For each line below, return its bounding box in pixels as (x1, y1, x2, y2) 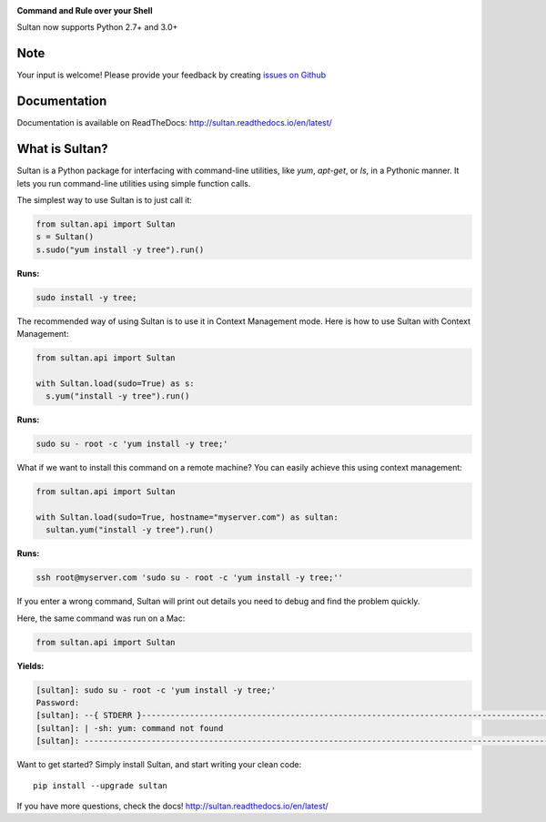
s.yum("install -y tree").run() (45, 391, 190, 401)
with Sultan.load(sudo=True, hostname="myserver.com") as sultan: (35, 512, 339, 523)
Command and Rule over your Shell (16, 5, 153, 15)
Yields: (16, 660, 45, 671)
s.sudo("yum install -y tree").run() (35, 244, 205, 255)
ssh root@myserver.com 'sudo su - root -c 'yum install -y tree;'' (35, 573, 344, 583)
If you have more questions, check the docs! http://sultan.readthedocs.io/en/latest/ (16, 800, 329, 811)
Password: (35, 697, 80, 707)
